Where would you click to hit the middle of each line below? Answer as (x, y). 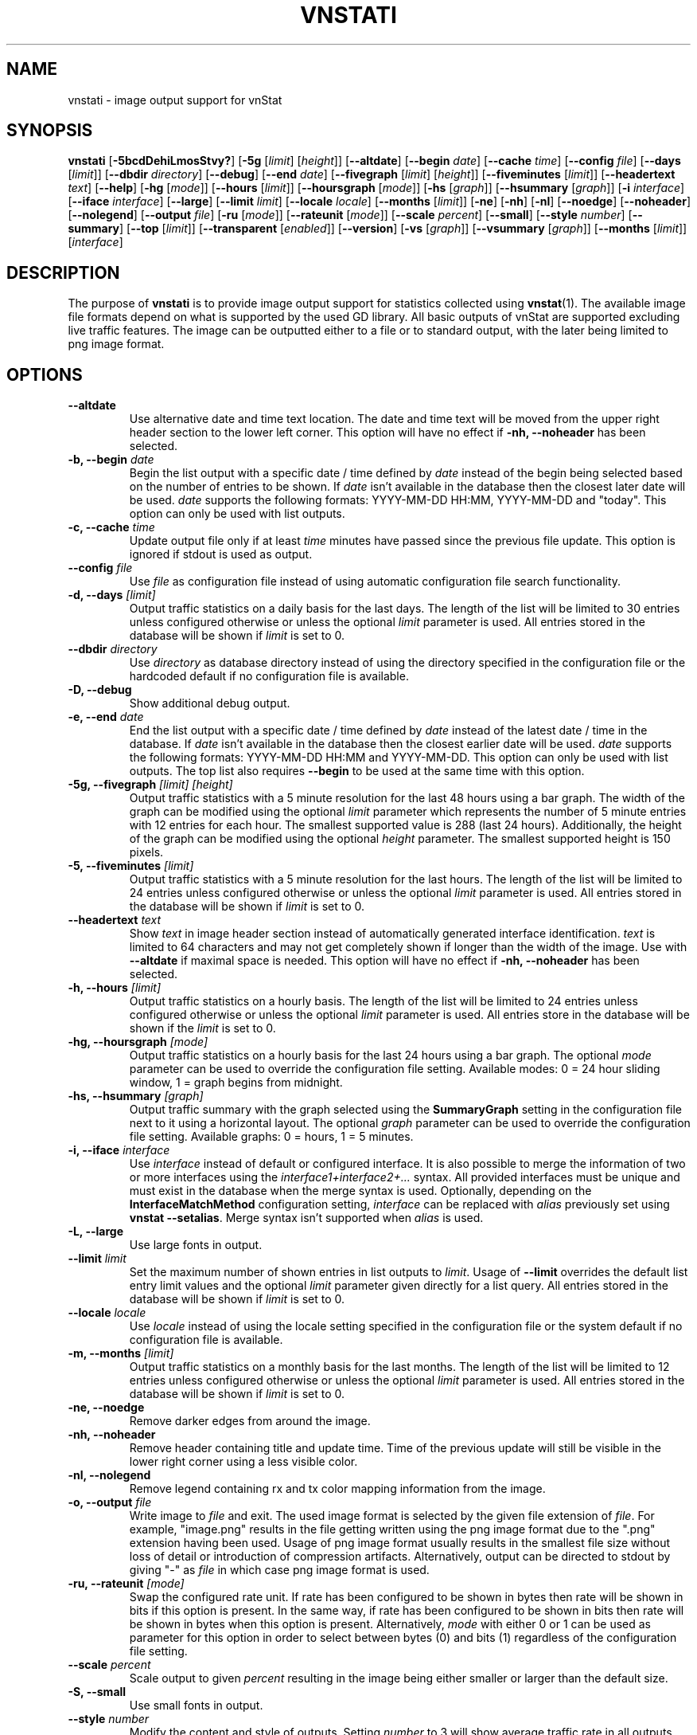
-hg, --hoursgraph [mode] (138, 1042)
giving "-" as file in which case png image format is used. (279, 1570)
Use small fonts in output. (196, 1706)
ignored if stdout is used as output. (221, 554)
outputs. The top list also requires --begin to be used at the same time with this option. (357, 771)
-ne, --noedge (106, 1408)
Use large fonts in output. (196, 1245)
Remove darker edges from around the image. (250, 1421)
